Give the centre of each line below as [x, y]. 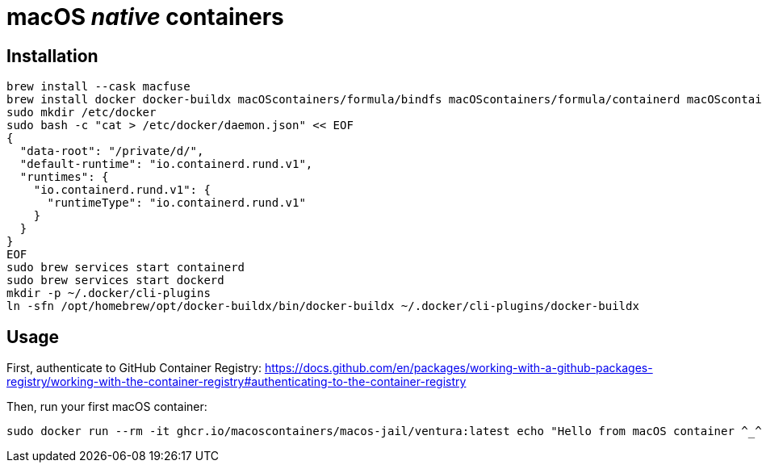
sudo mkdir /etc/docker [82, 113]
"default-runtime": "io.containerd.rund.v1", [166, 164]
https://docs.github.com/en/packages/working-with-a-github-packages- [458, 368]
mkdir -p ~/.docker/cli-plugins [109, 293]
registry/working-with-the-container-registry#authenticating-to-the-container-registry [237, 382]
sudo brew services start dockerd [115, 281]
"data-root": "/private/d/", [112, 151]
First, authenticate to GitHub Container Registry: [134, 368]
